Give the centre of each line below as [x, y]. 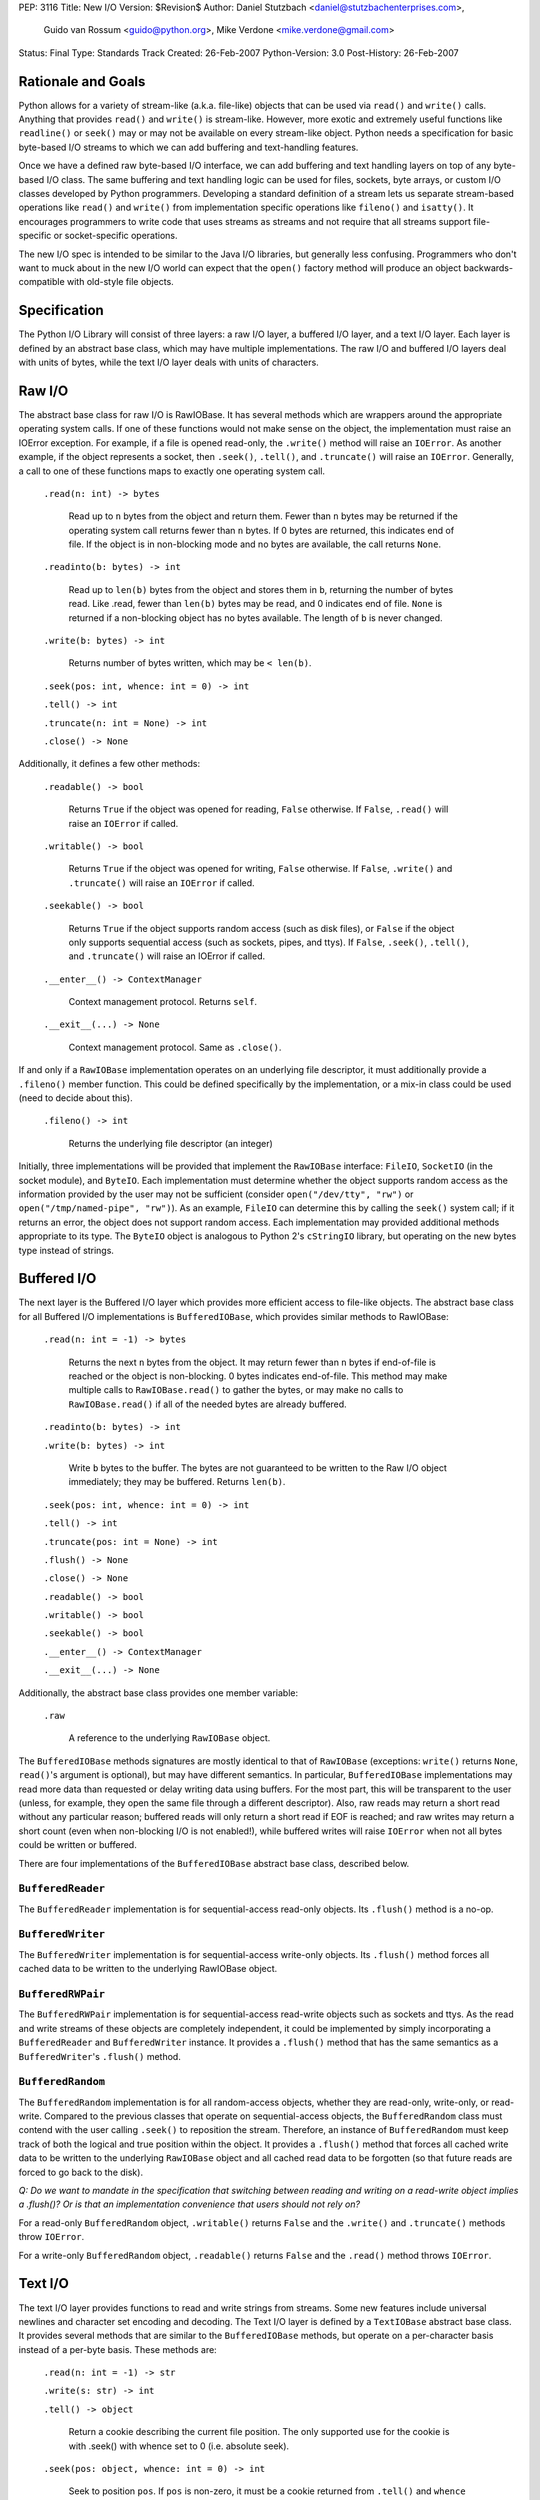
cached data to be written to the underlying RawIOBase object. [148, 1969]
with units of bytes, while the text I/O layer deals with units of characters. [168, 362]
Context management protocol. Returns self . [163, 1002]
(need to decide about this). [76, 1098]
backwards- [488, 267]
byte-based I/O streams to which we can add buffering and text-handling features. [188, 147]
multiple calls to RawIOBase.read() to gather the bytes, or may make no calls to [236, 1390]
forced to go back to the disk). [81, 2172]
